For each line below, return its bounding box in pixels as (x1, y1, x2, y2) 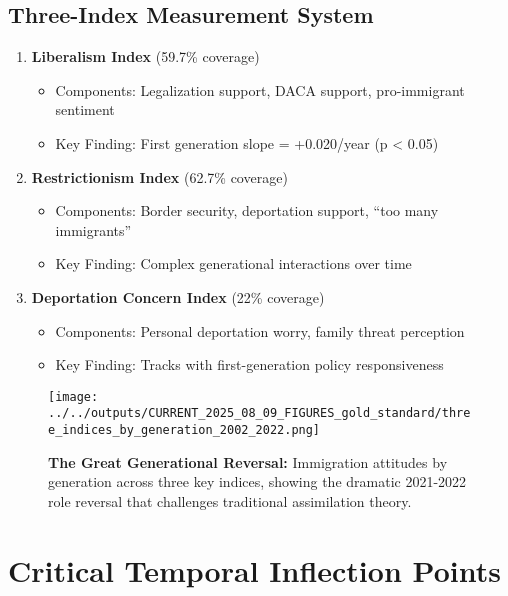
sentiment (55, 99, 115, 120)
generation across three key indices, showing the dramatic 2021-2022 (48, 471, 467, 492)
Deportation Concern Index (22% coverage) (31, 286, 325, 307)
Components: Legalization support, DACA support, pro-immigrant (55, 79, 465, 100)
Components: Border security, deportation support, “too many (55, 200, 439, 221)
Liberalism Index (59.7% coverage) (31, 46, 260, 67)
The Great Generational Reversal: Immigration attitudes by (48, 451, 448, 472)
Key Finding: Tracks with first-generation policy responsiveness (55, 354, 444, 375)
